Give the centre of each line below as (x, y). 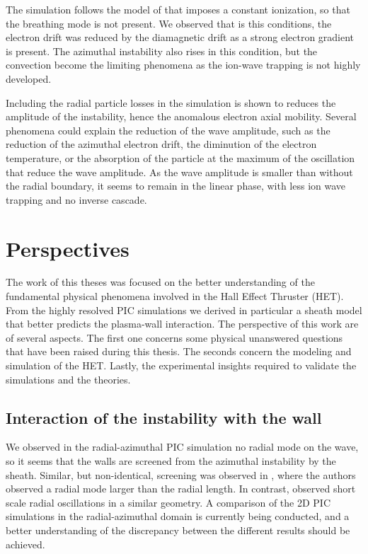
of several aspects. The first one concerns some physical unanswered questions (174, 337)
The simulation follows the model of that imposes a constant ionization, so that (178, 9)
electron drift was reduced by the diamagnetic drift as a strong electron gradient (180, 37)
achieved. (25, 544)
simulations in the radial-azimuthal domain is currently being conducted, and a (178, 516)
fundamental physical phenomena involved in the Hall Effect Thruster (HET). (175, 296)
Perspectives (68, 248)
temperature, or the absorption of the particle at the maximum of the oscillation (180, 157)
